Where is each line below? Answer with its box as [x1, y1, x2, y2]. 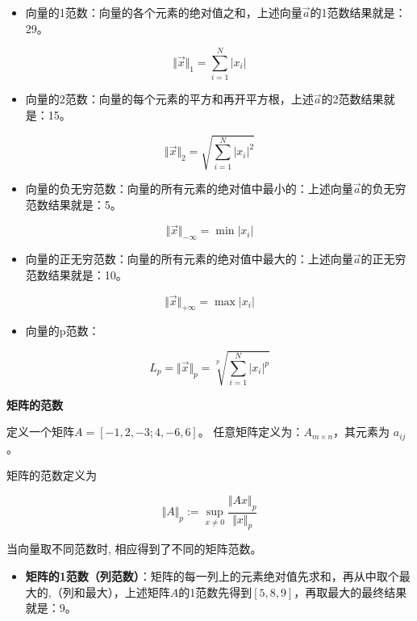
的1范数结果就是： [310, 4, 407, 20]
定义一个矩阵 [6, 423, 74, 440]
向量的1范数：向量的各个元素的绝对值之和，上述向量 [25, 4, 302, 20]
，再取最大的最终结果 [294, 583, 407, 600]
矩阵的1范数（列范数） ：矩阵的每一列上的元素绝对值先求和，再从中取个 [25, 568, 399, 585]
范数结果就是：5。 [25, 195, 122, 212]
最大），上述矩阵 [85, 583, 170, 600]
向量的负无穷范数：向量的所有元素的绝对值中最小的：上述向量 [25, 180, 353, 197]
